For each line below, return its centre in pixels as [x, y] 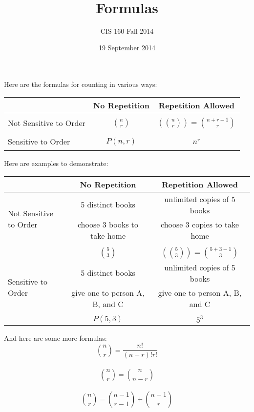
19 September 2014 [127, 47]
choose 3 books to [108, 224]
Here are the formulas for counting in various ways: [81, 84]
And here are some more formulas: [55, 338]
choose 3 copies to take [200, 224]
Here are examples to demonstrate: [56, 163]
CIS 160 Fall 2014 [127, 31]
